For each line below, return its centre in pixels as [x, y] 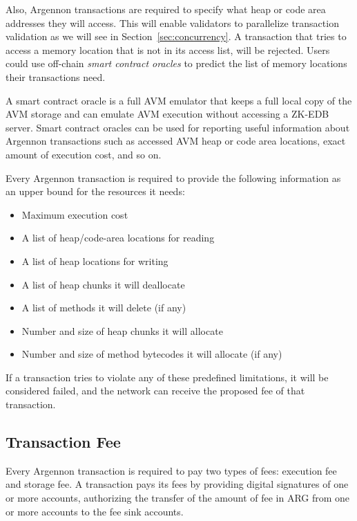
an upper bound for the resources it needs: [95, 191]
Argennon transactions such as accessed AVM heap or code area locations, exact [176, 141]
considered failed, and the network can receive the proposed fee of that [155, 391]
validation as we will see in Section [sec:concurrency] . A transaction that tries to [176, 36]
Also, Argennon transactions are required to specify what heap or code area [166, 9]
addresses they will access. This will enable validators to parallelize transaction [172, 22]
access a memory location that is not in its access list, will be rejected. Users [168, 49]
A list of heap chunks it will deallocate [103, 284]
